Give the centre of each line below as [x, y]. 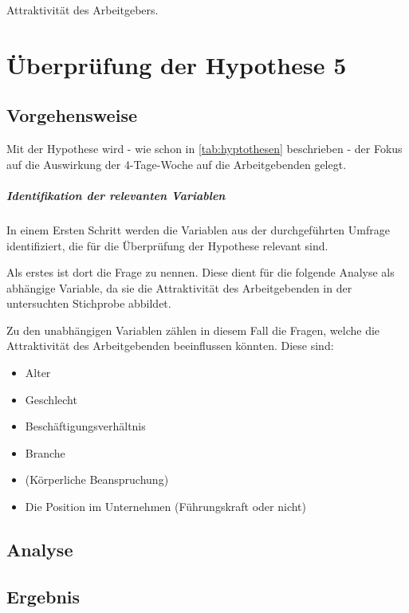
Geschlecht [51, 399]
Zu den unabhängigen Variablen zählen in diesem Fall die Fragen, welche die [193, 330]
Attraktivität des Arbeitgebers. [83, 10]
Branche [45, 452]
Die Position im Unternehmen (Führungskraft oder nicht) [165, 507]
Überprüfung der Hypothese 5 [177, 64]
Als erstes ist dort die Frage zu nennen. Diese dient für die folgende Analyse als [201, 272]
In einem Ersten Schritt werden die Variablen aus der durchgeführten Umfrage [198, 229]
